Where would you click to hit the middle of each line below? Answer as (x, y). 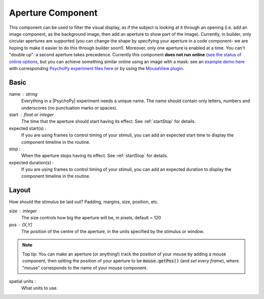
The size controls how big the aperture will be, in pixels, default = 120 (91, 218)
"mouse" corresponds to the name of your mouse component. (85, 268)
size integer (23, 211)
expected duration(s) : (31, 162)
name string (23, 94)
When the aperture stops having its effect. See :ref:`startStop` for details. (95, 156)
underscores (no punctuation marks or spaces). (69, 108)
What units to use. (40, 288)
